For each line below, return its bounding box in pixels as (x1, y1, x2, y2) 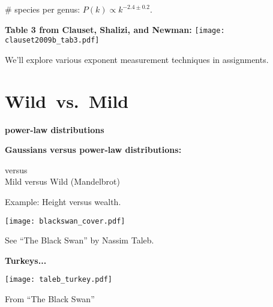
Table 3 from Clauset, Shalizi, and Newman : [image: (5, 23, 225, 35)
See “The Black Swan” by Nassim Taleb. (5, 234, 154, 246)
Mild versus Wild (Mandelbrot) (5, 175, 120, 188)
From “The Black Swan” (5, 293, 95, 305)
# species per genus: (5, 3, 80, 15)
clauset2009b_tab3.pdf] (5, 36, 100, 45)
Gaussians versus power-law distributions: (5, 143, 182, 156)
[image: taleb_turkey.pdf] (5, 275, 112, 284)
